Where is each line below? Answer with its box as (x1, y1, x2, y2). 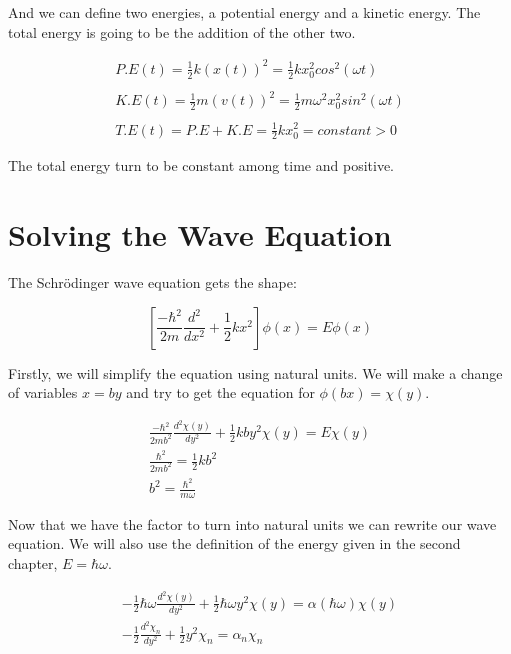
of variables (8, 382, 78, 403)
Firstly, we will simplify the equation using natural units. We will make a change (8, 362, 503, 383)
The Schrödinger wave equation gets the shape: (8, 272, 297, 293)
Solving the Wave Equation (8, 214, 392, 255)
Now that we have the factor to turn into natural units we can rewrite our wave (8, 513, 497, 534)
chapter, (8, 553, 58, 574)
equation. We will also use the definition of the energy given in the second (8, 533, 461, 554)
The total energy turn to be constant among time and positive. (8, 155, 395, 176)
